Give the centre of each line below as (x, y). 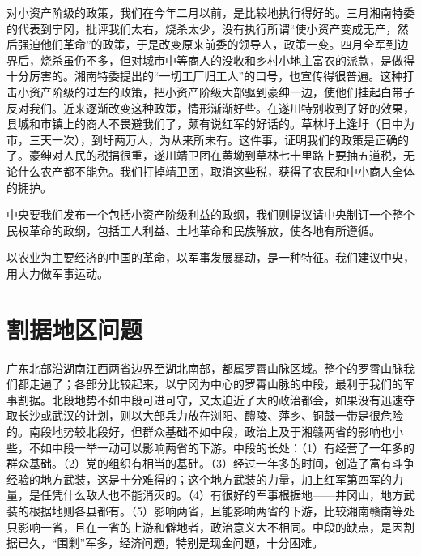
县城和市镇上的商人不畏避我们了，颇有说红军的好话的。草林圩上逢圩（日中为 (210, 124)
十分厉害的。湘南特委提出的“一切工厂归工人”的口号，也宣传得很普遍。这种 (205, 76)
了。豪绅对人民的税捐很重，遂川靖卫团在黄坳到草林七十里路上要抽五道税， (205, 155)
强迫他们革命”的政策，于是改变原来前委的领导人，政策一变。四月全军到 (207, 44)
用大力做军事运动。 (57, 273)
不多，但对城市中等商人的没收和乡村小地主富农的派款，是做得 (250, 60)
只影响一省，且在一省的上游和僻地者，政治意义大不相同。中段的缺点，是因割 (210, 526)
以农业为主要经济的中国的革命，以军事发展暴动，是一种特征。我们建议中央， (210, 257)
